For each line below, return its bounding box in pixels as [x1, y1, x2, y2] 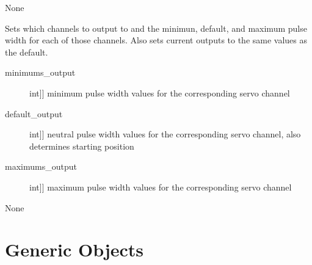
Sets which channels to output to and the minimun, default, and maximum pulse [5, 21, 307, 34]
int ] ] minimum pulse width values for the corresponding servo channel [29, 86, 290, 99]
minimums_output [5, 66, 76, 79]
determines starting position [29, 139, 134, 152]
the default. [5, 45, 48, 58]
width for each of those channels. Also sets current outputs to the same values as [5, 34, 308, 46]
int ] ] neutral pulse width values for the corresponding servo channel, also [29, 128, 301, 140]
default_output [5, 107, 63, 120]
